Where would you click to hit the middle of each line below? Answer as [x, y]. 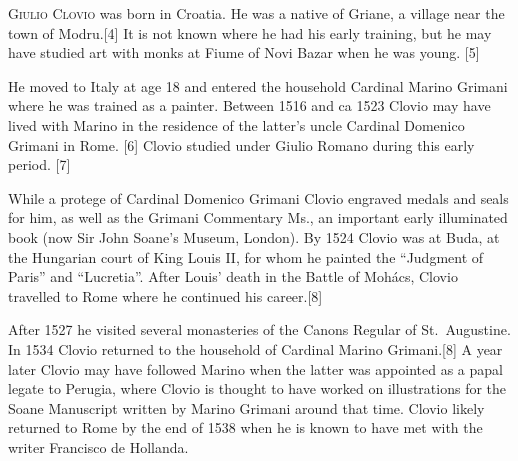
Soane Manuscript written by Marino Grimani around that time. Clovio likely [246, 407]
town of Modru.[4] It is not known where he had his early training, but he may [250, 32]
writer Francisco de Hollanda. [98, 446]
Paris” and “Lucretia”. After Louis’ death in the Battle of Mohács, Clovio [233, 276]
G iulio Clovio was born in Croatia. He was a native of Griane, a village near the [256, 13]
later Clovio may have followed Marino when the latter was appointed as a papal [255, 368]
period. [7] [39, 164]
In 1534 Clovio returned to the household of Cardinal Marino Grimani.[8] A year [255, 348]
